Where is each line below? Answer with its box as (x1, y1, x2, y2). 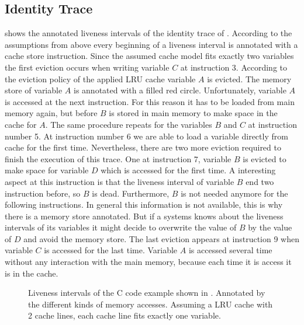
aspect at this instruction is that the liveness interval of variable (5, 175, 234, 187)
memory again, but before (5, 107, 98, 119)
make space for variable (5, 164, 89, 176)
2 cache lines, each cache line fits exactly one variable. (28, 309, 221, 321)
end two (246, 175, 274, 187)
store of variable (5, 84, 63, 96)
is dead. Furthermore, (92, 187, 170, 199)
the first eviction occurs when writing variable (5, 61, 170, 73)
